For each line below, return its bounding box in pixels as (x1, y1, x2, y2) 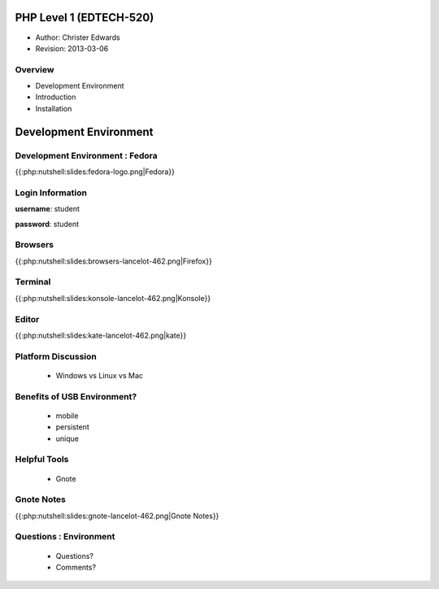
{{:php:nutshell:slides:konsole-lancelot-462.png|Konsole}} (15, 293, 211, 303)
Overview (15, 63, 54, 75)
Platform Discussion (15, 351, 97, 362)
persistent (55, 422, 89, 432)
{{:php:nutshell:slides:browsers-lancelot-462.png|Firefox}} (15, 256, 213, 266)
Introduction (35, 92, 76, 102)
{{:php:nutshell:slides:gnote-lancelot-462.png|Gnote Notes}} (15, 511, 219, 521)
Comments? (55, 562, 97, 573)
